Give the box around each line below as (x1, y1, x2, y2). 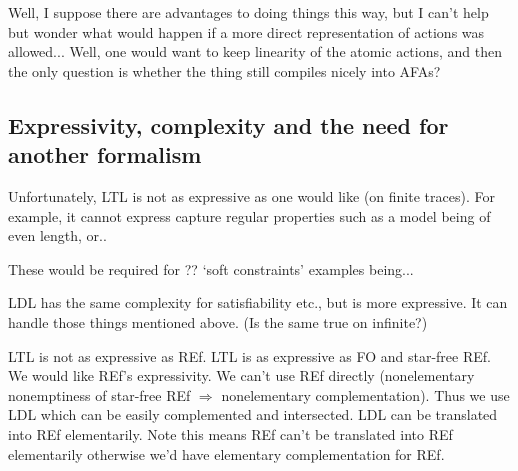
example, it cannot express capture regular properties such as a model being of (8, 205, 491, 226)
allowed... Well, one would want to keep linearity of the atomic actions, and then (8, 41, 503, 62)
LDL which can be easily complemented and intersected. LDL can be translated (8, 404, 498, 425)
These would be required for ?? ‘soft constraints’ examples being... (8, 258, 414, 279)
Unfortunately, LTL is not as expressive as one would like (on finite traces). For (8, 185, 495, 206)
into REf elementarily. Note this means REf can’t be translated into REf (8, 423, 453, 444)
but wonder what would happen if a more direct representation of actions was (8, 21, 485, 42)
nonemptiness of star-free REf (8, 384, 191, 405)
